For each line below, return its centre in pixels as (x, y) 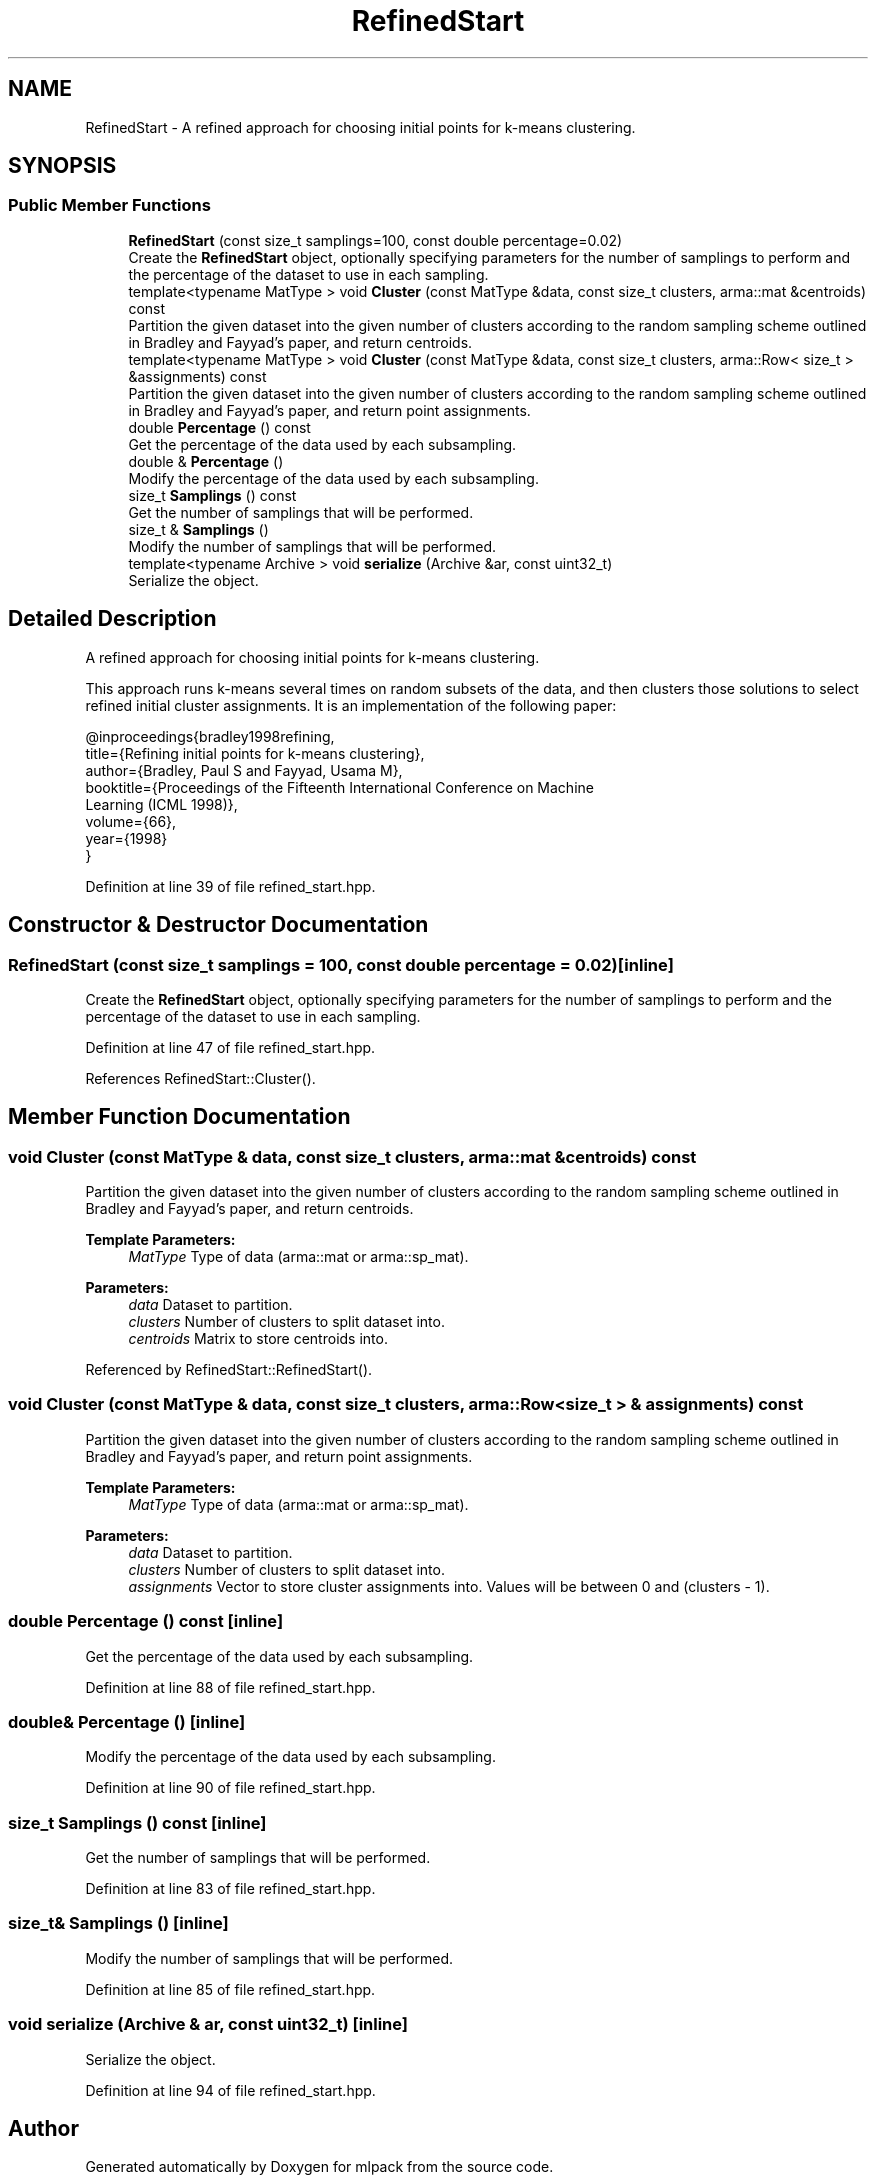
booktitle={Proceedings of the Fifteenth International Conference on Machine (339, 787)
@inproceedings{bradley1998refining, (210, 736)
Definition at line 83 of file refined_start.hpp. (230, 1889)
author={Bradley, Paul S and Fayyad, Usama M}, (244, 770)
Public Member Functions (109, 205)
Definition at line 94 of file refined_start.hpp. (230, 2090)
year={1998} (126, 838)
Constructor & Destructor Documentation (218, 925)
